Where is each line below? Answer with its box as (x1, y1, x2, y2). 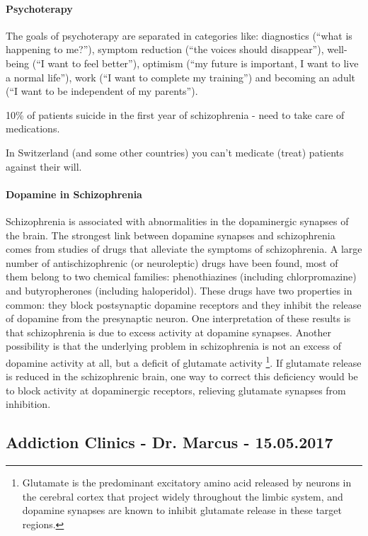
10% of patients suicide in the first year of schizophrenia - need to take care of (6, 107, 345, 122)
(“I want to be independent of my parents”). (6, 84, 198, 98)
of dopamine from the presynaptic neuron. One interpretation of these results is (6, 311, 351, 326)
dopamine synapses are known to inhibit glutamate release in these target (22, 503, 343, 518)
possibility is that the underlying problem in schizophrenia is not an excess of (6, 338, 341, 353)
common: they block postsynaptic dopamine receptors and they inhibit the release (6, 297, 362, 312)
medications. (6, 121, 60, 136)
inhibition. (6, 397, 51, 411)
